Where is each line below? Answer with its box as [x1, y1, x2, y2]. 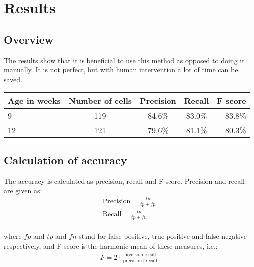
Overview [4, 31, 54, 47]
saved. [4, 74, 23, 84]
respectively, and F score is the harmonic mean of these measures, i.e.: [4, 240, 218, 251]
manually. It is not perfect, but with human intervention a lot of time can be [4, 65, 238, 75]
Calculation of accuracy [4, 152, 127, 167]
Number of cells [68, 95, 132, 107]
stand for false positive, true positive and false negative [79, 231, 247, 241]
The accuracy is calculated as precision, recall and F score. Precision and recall [4, 175, 245, 186]
